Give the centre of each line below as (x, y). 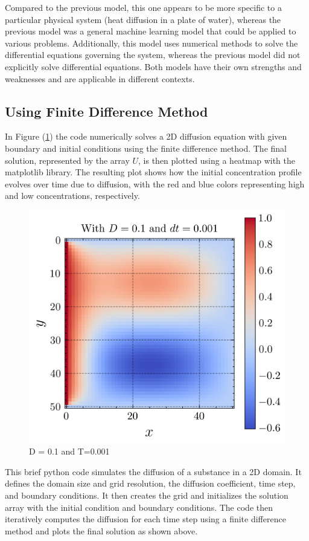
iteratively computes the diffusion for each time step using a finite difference (145, 519)
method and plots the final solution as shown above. (101, 530)
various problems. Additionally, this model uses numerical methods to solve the (151, 43)
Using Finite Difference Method (107, 111)
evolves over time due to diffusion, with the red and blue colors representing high (155, 183)
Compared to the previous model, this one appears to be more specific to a (143, 7)
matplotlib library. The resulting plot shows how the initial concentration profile (153, 172)
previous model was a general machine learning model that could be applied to (151, 31)
